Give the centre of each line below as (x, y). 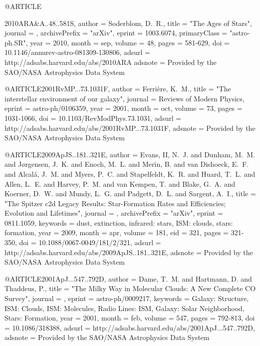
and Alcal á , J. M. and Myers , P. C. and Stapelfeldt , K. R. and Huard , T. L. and (130, 173)
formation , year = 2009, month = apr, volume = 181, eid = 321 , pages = (117, 232)
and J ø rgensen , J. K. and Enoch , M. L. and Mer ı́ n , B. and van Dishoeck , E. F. (127, 164)
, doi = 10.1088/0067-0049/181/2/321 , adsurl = (88, 242)
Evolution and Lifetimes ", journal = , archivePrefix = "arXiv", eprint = (114, 213)
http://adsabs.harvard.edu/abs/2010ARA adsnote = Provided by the (111, 62)
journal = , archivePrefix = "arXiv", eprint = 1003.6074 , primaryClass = (116, 33)
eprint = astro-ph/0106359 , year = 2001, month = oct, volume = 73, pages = (124, 108)
